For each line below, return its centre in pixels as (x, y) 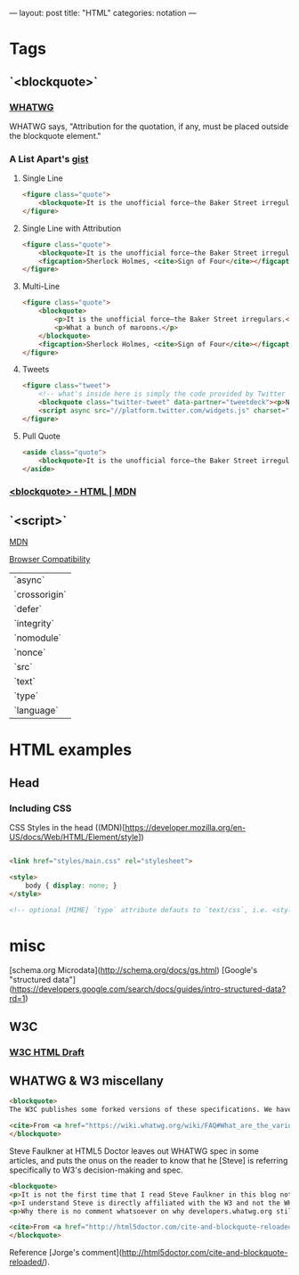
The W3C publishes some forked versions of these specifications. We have (151, 1110)
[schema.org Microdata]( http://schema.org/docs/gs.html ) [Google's (133, 970)
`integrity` (34, 624)
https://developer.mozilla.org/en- (186, 828)
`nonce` (30, 652)
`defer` (28, 609)
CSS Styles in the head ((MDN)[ (68, 828)
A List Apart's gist (49, 159)
